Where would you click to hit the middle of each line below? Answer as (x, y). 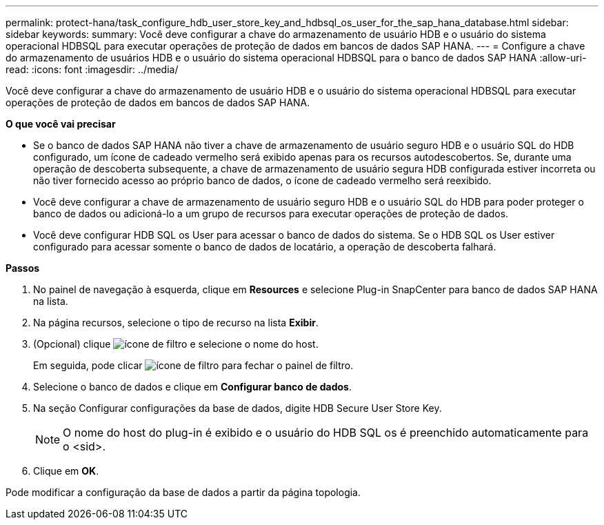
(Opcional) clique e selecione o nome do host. (176, 344)
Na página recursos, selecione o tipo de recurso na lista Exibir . (176, 323)
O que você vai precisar (61, 124)
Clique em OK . (66, 471)
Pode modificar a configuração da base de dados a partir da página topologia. (183, 492)
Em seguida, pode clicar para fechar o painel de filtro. (193, 365)
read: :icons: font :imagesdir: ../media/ (92, 69)
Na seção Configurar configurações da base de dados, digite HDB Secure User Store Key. (238, 408)
